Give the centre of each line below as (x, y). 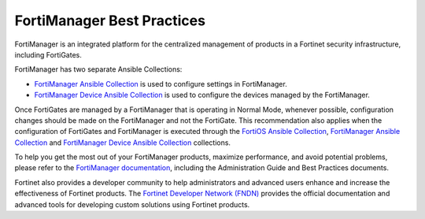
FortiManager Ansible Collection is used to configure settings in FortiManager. (161, 84)
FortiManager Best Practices (110, 20)
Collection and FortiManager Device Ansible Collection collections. (123, 143)
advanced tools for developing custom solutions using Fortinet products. (132, 204)
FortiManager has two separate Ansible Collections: (98, 69)
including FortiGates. (48, 54)
